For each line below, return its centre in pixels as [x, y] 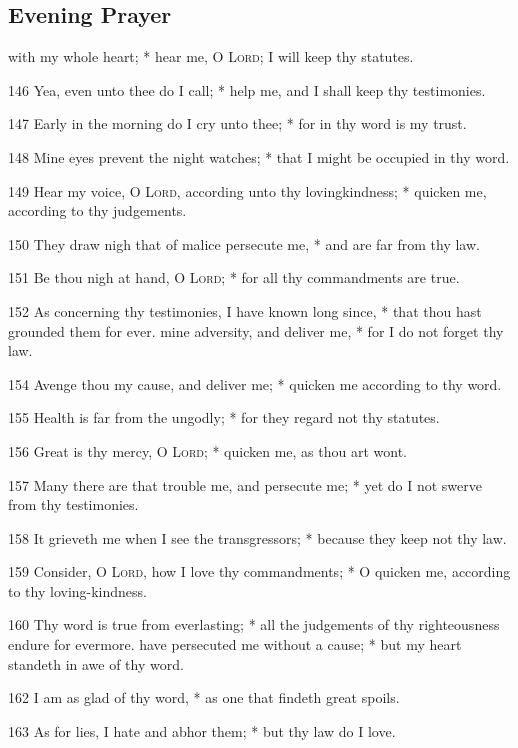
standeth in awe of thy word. [96, 663]
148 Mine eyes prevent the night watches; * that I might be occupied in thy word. [259, 156]
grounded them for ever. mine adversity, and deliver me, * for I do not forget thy [256, 330]
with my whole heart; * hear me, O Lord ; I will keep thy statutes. [211, 56]
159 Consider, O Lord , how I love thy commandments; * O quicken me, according [259, 571]
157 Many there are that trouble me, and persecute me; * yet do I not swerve [245, 484]
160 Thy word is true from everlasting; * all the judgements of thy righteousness [254, 624]
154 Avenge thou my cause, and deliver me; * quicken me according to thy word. [255, 383]
